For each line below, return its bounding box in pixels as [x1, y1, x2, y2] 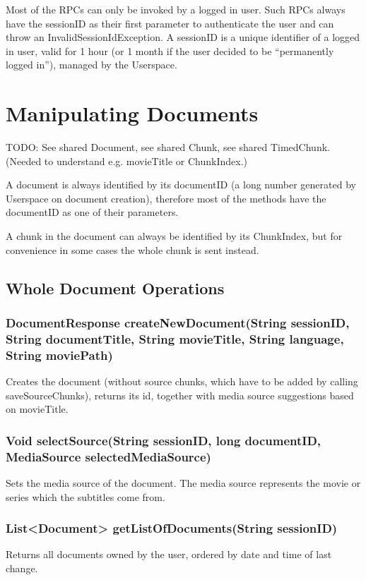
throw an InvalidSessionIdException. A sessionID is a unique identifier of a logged [6, 30, 360, 44]
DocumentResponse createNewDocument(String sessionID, [6, 313, 350, 331]
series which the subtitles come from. [6, 489, 165, 504]
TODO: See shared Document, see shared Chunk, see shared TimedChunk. [6, 140, 330, 155]
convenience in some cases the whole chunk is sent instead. [6, 242, 259, 257]
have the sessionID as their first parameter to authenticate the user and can [6, 16, 334, 30]
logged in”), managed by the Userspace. [6, 57, 177, 72]
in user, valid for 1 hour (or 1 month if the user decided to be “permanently [6, 43, 334, 58]
